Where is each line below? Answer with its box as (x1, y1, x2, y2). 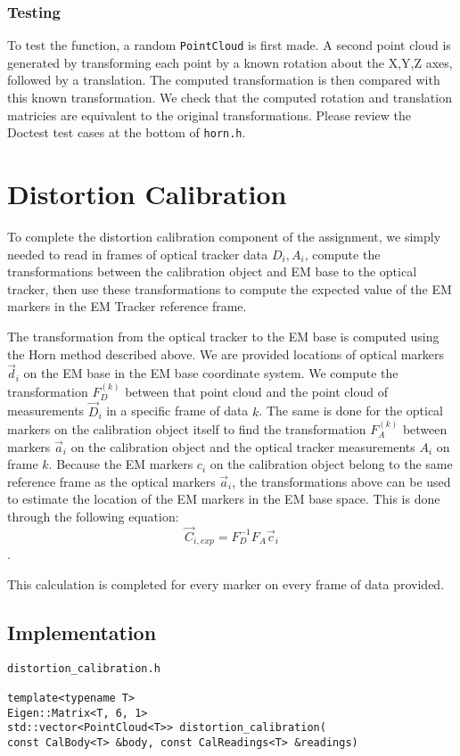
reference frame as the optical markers (7, 472, 216, 490)
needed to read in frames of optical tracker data (7, 244, 268, 263)
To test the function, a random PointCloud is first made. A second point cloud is (7, 36, 451, 54)
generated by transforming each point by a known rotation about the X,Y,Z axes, (7, 53, 453, 71)
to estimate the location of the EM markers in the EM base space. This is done (7, 489, 440, 508)
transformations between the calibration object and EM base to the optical (7, 262, 417, 281)
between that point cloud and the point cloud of (125, 382, 388, 400)
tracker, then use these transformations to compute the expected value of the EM (7, 279, 452, 298)
